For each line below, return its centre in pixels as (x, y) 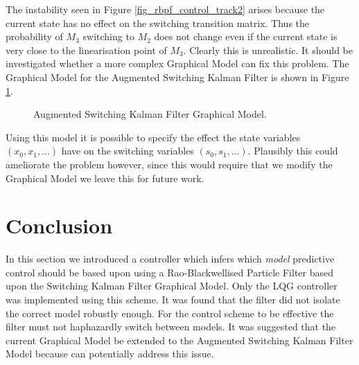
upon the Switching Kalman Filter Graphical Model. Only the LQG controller (172, 286)
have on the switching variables (128, 151)
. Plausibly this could (293, 151)
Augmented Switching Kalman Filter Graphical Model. (150, 114)
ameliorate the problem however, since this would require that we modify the (169, 164)
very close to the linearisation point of (86, 50)
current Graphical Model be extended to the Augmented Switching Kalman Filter (179, 340)
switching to (108, 36)
